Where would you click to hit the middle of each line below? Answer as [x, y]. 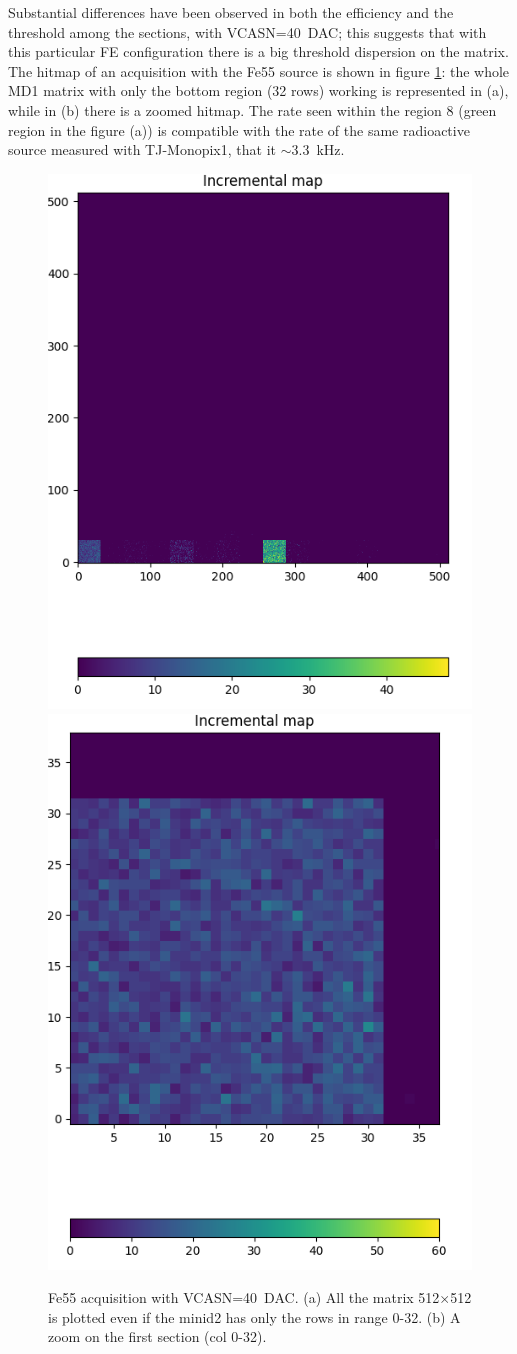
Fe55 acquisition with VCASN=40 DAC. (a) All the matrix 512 [244, 1297]
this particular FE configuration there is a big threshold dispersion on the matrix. [258, 51]
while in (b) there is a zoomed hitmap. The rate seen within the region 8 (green [252, 109]
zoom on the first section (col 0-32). [157, 1336]
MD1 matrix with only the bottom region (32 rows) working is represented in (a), [258, 90]
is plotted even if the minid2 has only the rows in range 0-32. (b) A [254, 1316]
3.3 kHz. [318, 149]
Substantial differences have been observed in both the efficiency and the [231, 12]
